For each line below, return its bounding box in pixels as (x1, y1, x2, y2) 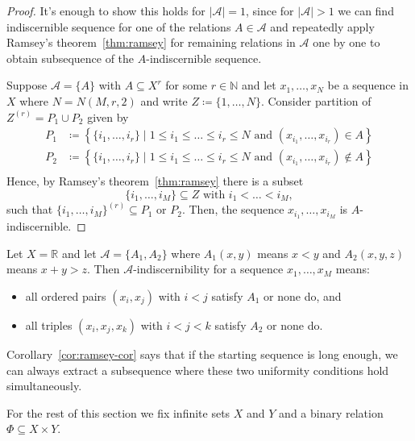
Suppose (6, 77, 48, 94)
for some (165, 77, 208, 94)
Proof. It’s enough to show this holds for (6, 2, 205, 19)
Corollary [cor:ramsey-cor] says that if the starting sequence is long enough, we (6, 345, 398, 362)
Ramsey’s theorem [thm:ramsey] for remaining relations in (6, 34, 296, 51)
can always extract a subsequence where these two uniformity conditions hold (6, 361, 389, 378)
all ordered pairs (25, 287, 106, 304)
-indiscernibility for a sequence (133, 260, 284, 277)
